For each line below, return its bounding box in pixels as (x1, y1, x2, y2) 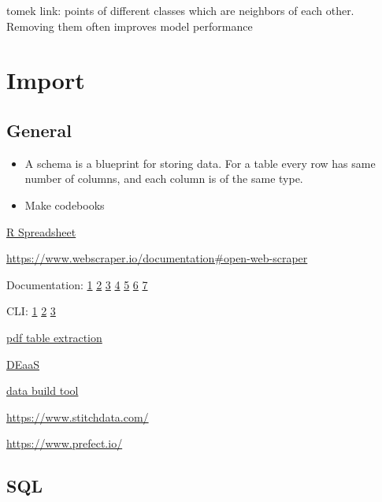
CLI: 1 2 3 (6, 303, 56, 319)
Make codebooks (24, 196, 105, 213)
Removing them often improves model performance (6, 17, 253, 34)
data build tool (6, 382, 79, 399)
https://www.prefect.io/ (6, 435, 123, 452)
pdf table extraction (6, 329, 102, 345)
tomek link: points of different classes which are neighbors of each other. (6, 2, 354, 18)
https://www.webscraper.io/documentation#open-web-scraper (6, 250, 308, 266)
